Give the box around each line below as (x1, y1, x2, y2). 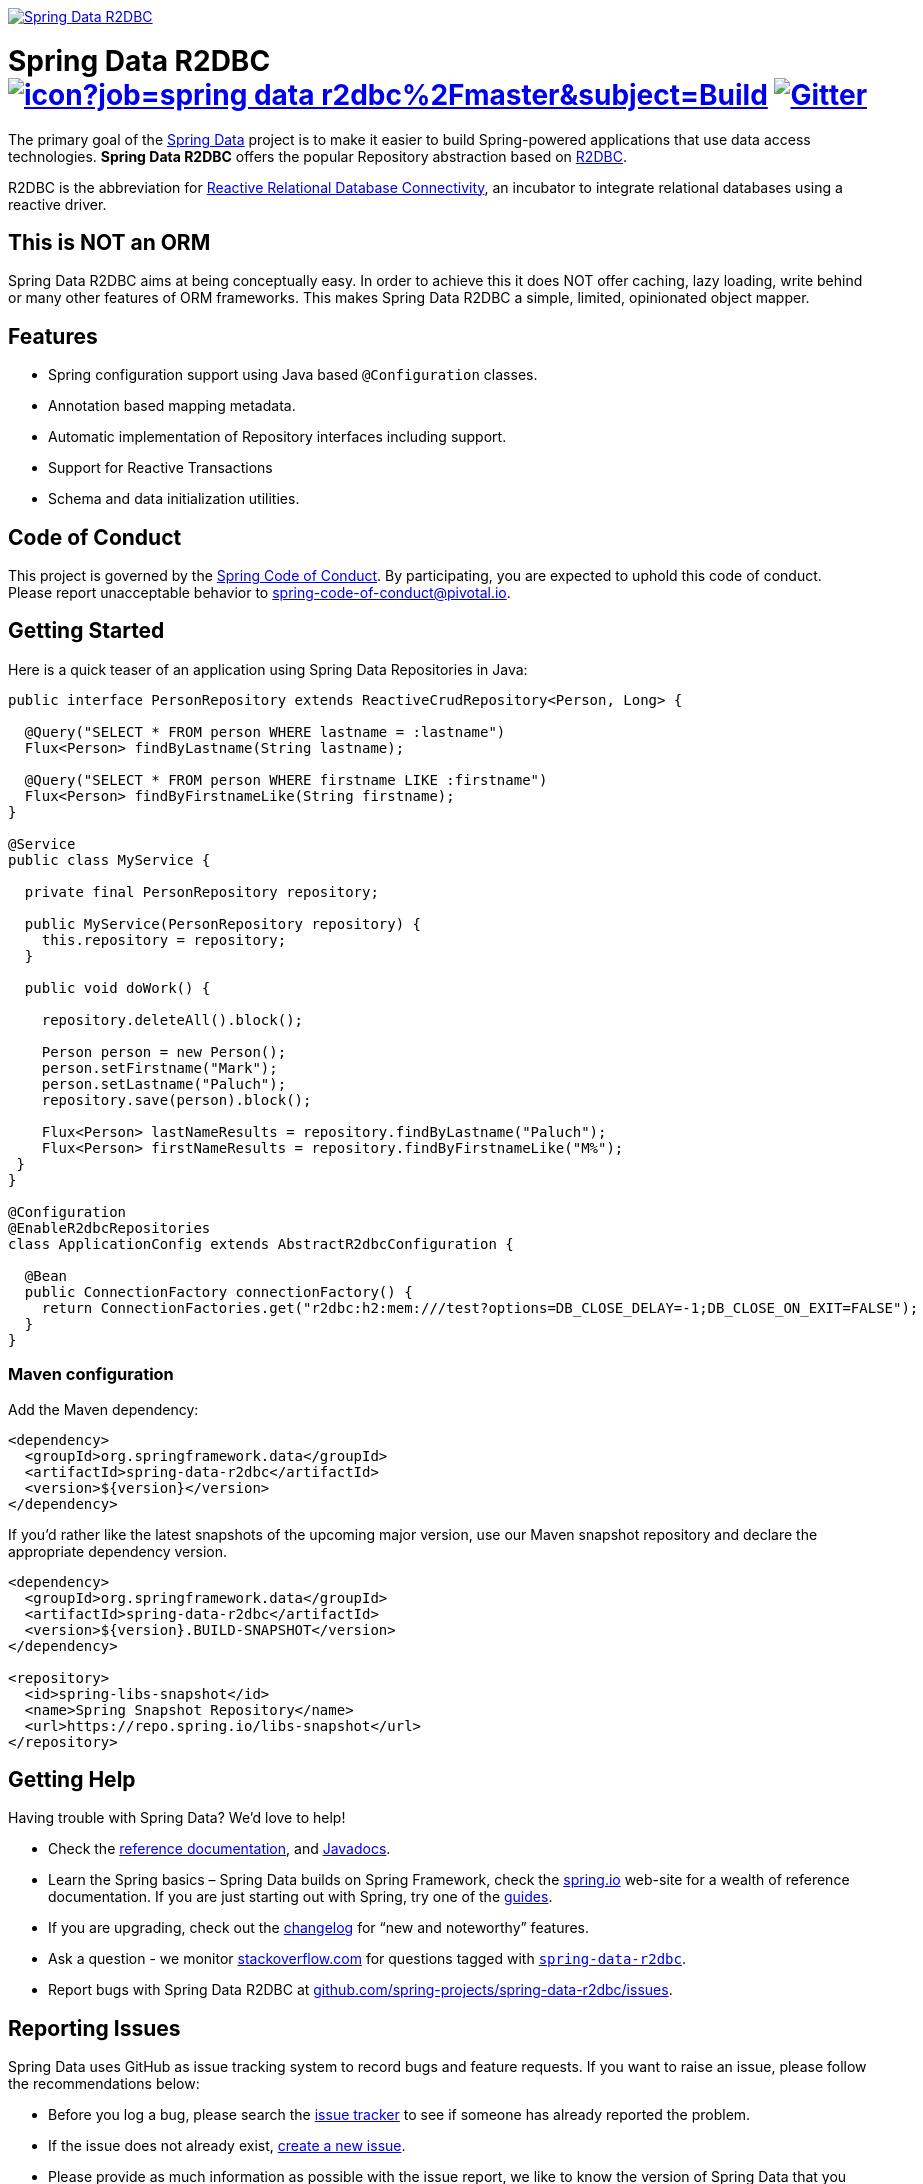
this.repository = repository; (41, 931, 287, 948)
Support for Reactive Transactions (48, 459, 273, 477)
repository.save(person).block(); (41, 1091, 312, 1108)
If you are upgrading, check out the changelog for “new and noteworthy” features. (48, 1919, 590, 1937)
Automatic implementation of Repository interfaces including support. (48, 428, 507, 446)
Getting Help (8, 1767, 136, 1793)
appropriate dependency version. (8, 1542, 227, 1560)
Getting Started (8, 618, 165, 644)
